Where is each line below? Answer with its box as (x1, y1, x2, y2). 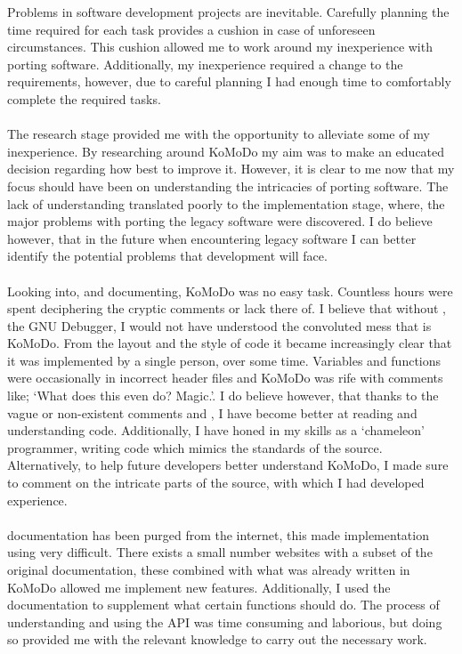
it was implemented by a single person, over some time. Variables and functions (7, 351, 442, 369)
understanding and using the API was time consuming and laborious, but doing (7, 612, 442, 631)
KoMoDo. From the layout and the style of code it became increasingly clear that (7, 334, 452, 352)
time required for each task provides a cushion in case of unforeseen (7, 20, 376, 38)
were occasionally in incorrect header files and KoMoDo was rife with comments (7, 368, 443, 387)
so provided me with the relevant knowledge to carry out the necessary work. (7, 630, 427, 649)
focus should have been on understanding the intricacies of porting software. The (7, 176, 449, 195)
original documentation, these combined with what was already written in (7, 561, 410, 578)
